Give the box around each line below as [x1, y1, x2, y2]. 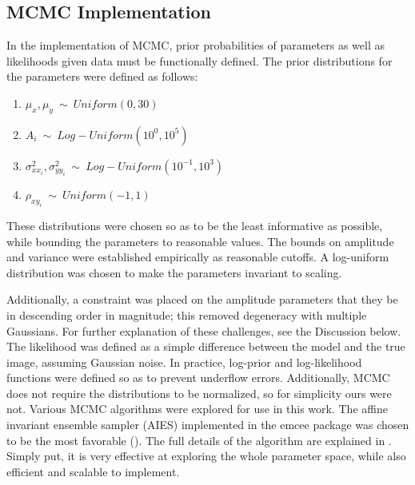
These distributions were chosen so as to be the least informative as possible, [6, 217, 383, 233]
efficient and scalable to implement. [6, 463, 180, 479]
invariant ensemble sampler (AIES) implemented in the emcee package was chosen [6, 416, 409, 433]
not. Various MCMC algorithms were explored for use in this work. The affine [6, 400, 388, 417]
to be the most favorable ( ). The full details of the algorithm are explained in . [6, 431, 392, 448]
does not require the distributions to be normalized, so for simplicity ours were [6, 384, 392, 401]
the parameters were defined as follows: [6, 68, 198, 85]
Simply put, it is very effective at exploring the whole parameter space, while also [6, 447, 406, 464]
